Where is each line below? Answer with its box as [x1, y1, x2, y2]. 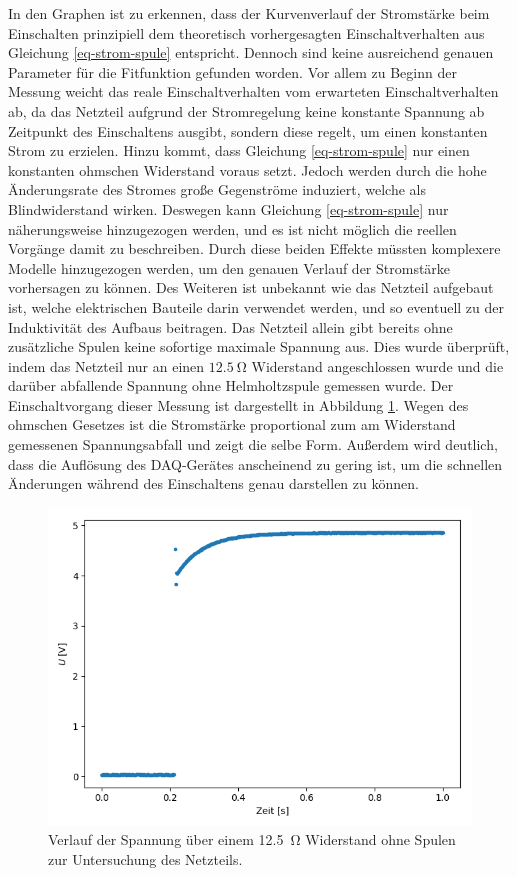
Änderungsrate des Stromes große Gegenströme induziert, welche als [8, 179, 426, 200]
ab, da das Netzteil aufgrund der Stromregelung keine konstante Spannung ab [8, 100, 485, 121]
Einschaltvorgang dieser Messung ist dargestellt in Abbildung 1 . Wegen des [8, 394, 469, 415]
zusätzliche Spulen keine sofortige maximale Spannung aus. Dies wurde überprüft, [8, 336, 510, 357]
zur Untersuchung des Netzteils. [48, 849, 243, 870]
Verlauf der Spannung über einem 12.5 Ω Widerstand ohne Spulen [48, 829, 456, 850]
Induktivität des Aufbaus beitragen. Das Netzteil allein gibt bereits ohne [8, 316, 453, 337]
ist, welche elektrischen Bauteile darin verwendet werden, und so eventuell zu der [8, 296, 505, 317]
